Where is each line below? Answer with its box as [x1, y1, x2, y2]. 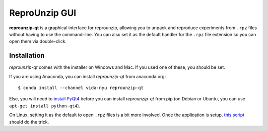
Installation [9, 51, 45, 60]
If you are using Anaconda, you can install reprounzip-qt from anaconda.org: [9, 73, 166, 79]
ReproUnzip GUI [9, 7, 76, 18]
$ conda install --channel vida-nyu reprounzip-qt [18, 85, 144, 91]
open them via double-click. [9, 39, 67, 44]
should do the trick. [9, 119, 49, 125]
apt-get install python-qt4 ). [9, 103, 80, 109]
